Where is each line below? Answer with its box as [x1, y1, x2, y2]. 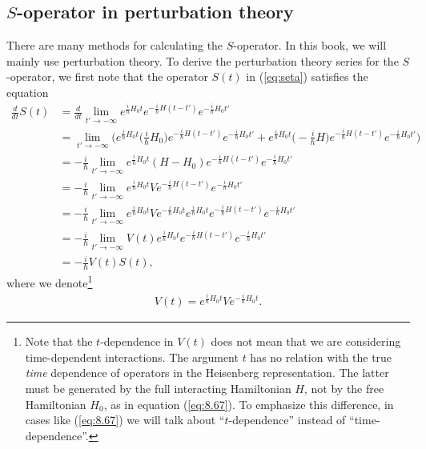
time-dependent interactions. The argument [25, 348, 239, 365]
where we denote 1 [6, 271, 93, 291]
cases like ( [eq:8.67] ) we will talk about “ [25, 411, 225, 428]
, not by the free [304, 379, 384, 396]
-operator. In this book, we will [233, 37, 387, 54]
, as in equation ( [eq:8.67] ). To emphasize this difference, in [103, 395, 394, 412]
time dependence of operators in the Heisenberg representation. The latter [25, 364, 389, 381]
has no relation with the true [250, 348, 392, 365]
